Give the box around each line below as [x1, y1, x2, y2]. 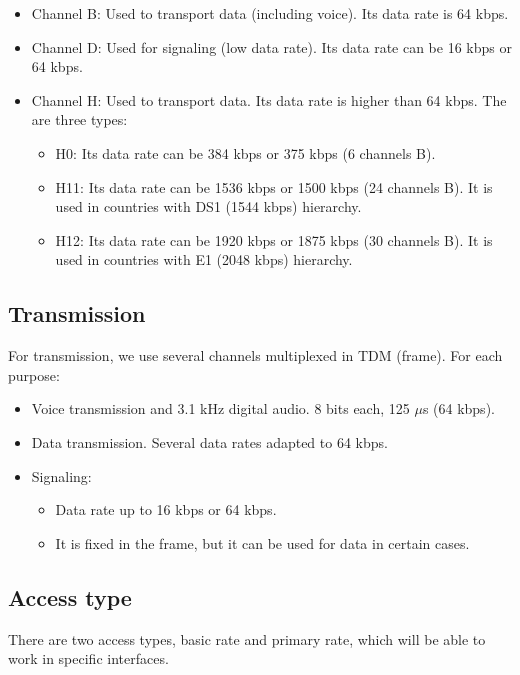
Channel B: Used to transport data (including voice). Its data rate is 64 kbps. [31, 3, 509, 23]
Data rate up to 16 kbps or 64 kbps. [55, 499, 277, 520]
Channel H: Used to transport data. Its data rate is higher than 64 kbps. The [31, 89, 507, 110]
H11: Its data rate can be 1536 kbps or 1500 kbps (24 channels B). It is [55, 176, 493, 197]
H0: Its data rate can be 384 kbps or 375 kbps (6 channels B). [55, 142, 436, 163]
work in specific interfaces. [8, 648, 169, 669]
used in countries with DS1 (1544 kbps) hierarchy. [55, 196, 362, 217]
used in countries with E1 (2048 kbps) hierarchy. [55, 249, 353, 270]
